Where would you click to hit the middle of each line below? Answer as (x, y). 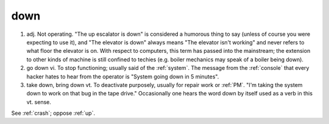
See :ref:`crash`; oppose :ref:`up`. (53, 113)
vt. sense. (39, 102)
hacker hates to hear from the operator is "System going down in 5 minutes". (123, 77)
